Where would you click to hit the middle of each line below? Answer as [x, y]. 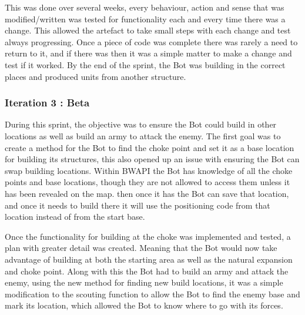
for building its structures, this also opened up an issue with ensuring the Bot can [152, 159]
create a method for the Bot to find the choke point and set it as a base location [150, 147]
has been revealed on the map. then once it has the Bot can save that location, [147, 193]
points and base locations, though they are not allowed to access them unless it [148, 182]
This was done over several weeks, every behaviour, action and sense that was [145, 7]
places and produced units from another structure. [95, 76]
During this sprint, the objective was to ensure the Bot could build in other [141, 124]
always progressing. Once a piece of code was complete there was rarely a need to [151, 41]
